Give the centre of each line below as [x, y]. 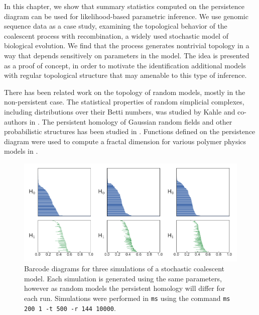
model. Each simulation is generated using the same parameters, [123, 278]
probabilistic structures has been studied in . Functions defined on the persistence [130, 131]
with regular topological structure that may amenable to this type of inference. [125, 75]
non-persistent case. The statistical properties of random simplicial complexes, [124, 102]
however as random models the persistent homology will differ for [125, 288]
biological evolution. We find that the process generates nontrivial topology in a [127, 45]
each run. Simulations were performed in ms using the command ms [127, 298]
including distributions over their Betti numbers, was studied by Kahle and [120, 111]
